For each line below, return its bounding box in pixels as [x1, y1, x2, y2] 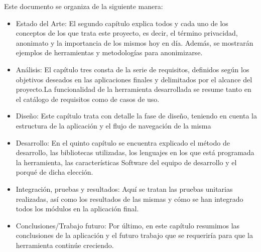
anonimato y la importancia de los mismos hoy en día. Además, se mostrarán [16, 37, 253, 48]
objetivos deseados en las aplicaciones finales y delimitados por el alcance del [16, 74, 252, 84]
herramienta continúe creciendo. [16, 239, 114, 250]
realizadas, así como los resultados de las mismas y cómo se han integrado [16, 193, 243, 204]
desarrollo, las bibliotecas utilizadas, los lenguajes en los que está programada [16, 147, 254, 158]
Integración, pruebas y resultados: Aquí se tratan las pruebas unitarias [16, 183, 233, 194]
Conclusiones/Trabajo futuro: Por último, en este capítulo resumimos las [16, 220, 240, 230]
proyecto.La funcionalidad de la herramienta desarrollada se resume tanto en [16, 84, 251, 94]
